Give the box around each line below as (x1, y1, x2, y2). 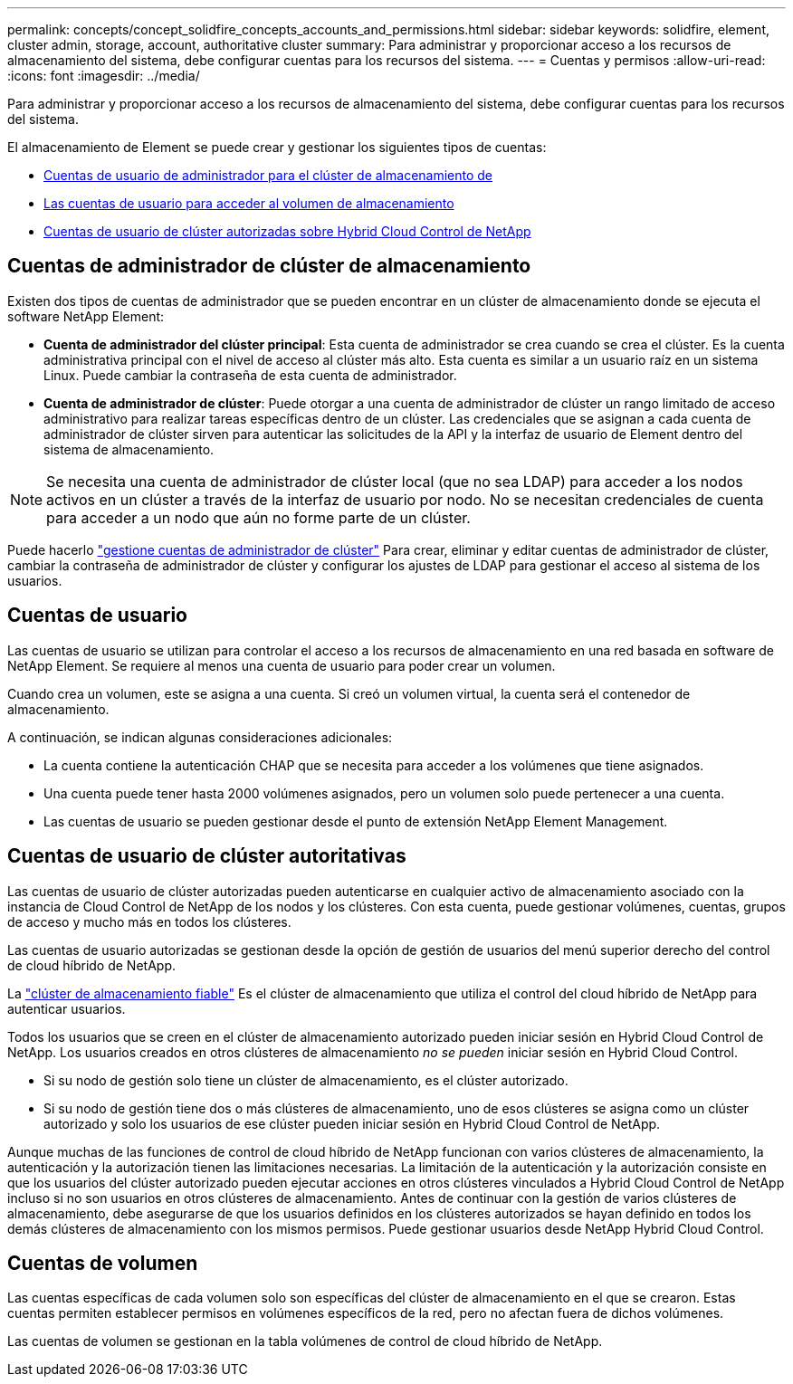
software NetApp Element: (7, 308, 165, 324)
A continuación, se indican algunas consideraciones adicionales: (7, 729, 393, 745)
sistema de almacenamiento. (43, 441, 215, 457)
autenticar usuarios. (7, 1000, 126, 1017)
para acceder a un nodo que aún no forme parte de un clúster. (46, 508, 471, 527)
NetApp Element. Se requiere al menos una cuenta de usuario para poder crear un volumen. (7, 657, 556, 673)
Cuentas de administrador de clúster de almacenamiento (7, 254, 531, 278)
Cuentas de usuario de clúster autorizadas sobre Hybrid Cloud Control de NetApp (43, 224, 531, 239)
